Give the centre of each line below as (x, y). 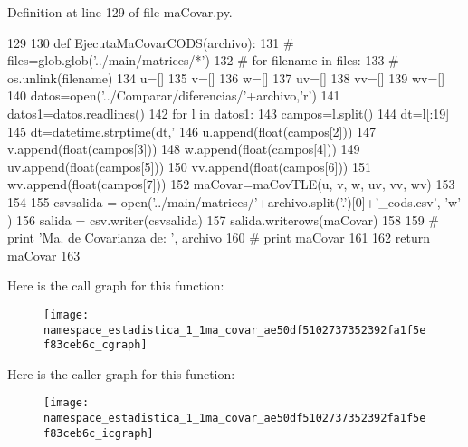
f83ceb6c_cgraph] (96, 345)
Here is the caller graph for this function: (121, 373)
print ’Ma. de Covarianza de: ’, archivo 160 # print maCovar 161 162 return (219, 238)
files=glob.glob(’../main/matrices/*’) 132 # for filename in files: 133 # (203, 60)
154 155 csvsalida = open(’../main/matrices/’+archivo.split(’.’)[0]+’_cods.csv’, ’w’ (234, 201)
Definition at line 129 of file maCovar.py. (120, 12)
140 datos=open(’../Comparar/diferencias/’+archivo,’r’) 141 (174, 95)
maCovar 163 (44, 255)
